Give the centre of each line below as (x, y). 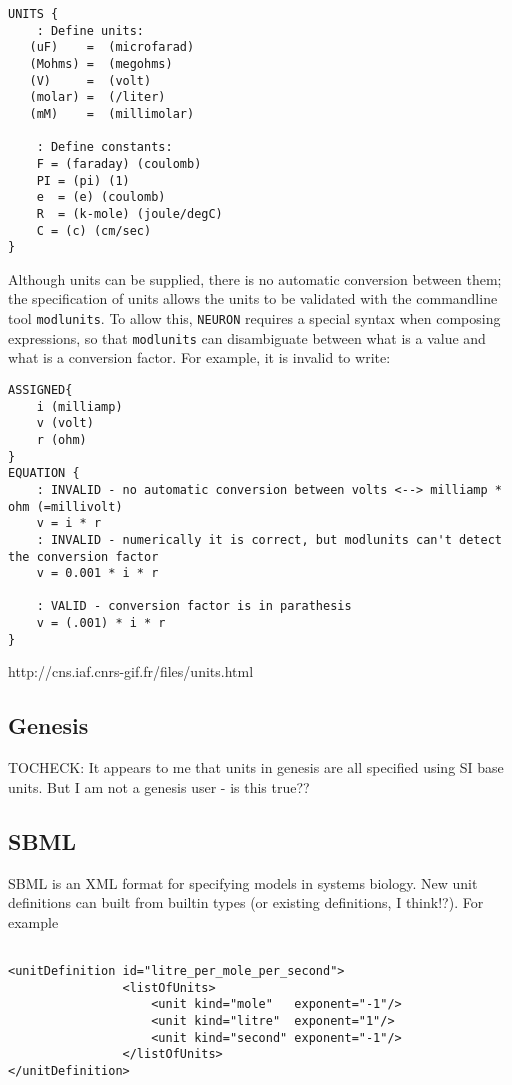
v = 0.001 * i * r (97, 573)
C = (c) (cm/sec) (94, 230)
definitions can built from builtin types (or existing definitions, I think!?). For (246, 902)
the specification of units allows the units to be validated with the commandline (253, 298)
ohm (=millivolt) (65, 506)
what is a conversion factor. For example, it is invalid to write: (199, 357)
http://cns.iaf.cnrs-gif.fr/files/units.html (131, 671)
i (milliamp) (79, 406)
